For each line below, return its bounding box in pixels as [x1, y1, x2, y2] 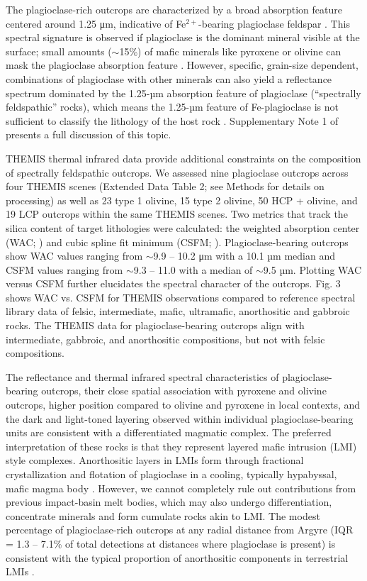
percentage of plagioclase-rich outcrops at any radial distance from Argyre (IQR [6, 522, 354, 537]
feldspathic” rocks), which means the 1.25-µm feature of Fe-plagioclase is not [6, 99, 339, 114]
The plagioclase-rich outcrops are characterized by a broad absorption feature [6, 2, 342, 16]
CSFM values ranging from [6, 262, 123, 277]
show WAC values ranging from [6, 248, 143, 263]
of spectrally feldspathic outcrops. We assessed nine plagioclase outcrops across [6, 165, 349, 179]
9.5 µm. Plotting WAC [263, 262, 362, 277]
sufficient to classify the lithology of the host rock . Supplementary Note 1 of [6, 113, 339, 128]
